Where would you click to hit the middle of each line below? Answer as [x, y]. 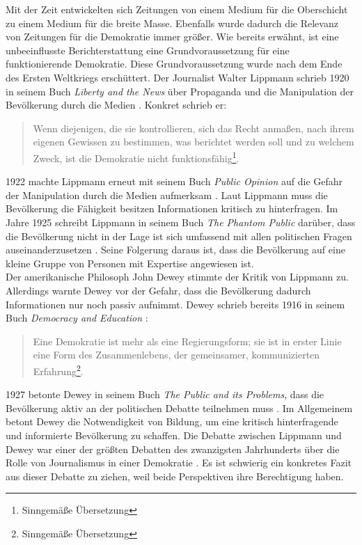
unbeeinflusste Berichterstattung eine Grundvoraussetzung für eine [148, 50]
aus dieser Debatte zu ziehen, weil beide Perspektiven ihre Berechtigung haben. [175, 476]
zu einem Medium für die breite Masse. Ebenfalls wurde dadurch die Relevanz [172, 23]
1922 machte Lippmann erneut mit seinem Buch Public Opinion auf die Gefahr [174, 181]
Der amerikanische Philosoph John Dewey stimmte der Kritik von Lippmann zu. [177, 277]
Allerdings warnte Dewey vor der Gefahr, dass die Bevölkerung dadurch [158, 290]
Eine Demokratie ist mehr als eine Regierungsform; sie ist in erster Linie [187, 341]
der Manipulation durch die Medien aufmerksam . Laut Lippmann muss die [167, 195]
